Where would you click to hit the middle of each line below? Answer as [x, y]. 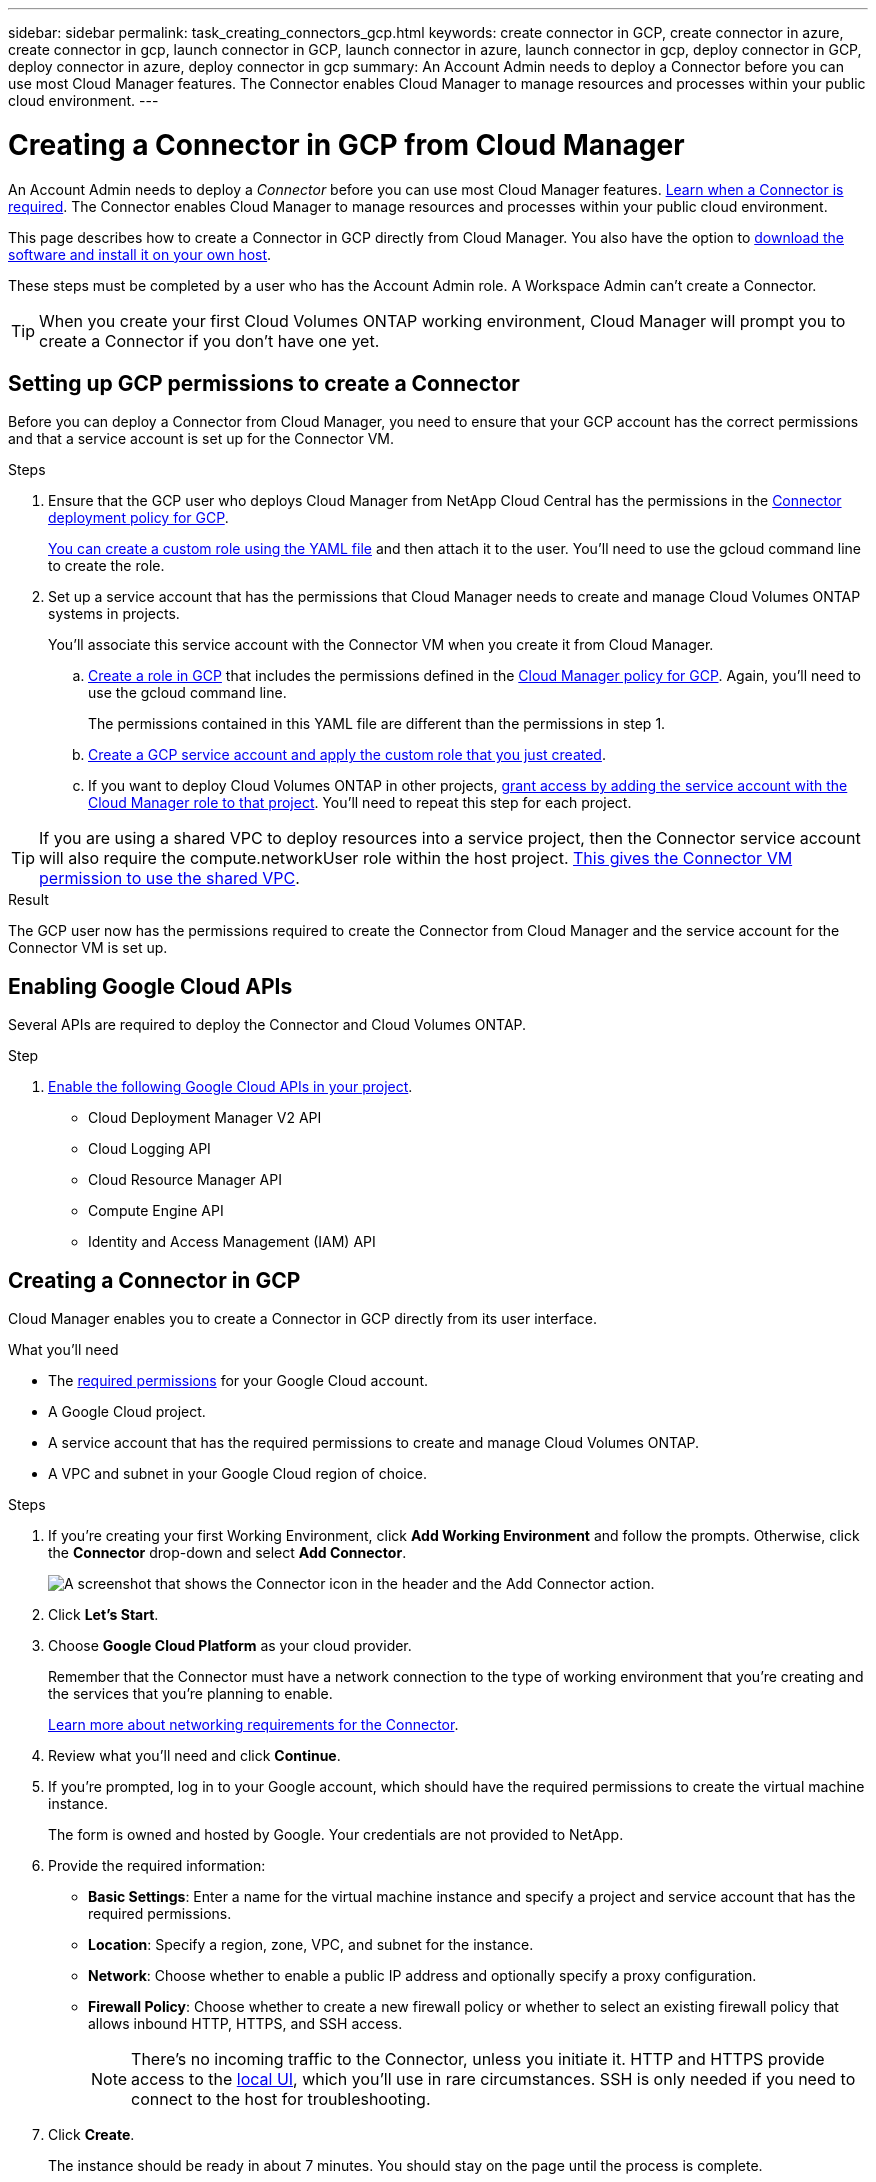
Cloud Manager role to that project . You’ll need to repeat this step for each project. [360, 803]
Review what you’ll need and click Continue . [194, 1756]
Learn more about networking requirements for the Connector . [253, 1725]
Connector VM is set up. [88, 948]
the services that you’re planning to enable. [190, 1694]
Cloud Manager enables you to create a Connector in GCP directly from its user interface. [302, 1319]
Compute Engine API [156, 1211]
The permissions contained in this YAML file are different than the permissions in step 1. [377, 724]
